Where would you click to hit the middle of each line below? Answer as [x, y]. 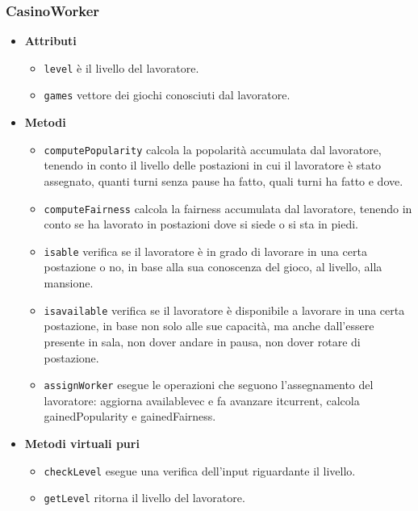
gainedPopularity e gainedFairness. [130, 416]
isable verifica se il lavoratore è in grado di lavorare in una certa [205, 251]
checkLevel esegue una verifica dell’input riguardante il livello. [200, 470]
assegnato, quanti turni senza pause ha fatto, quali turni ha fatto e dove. [224, 180]
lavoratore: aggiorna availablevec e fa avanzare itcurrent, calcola [202, 400]
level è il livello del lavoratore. [121, 67]
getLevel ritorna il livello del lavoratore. [144, 498]
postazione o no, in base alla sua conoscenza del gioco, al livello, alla [213, 267]
